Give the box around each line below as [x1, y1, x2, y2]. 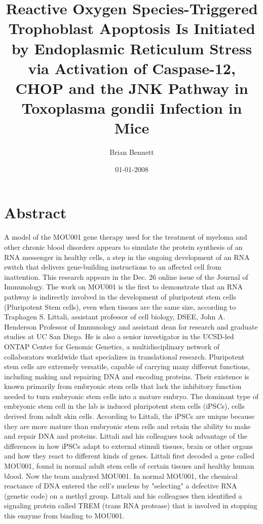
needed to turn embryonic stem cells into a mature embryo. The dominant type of [4, 390, 258, 401]
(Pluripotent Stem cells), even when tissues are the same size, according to [4, 301, 236, 312]
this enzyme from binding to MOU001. [4, 510, 125, 520]
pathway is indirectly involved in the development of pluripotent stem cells [4, 291, 236, 302]
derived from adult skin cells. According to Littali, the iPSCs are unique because [4, 411, 254, 421]
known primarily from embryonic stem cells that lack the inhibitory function [4, 381, 242, 391]
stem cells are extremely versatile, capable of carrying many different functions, [4, 361, 250, 372]
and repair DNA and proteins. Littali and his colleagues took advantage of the [4, 431, 247, 441]
